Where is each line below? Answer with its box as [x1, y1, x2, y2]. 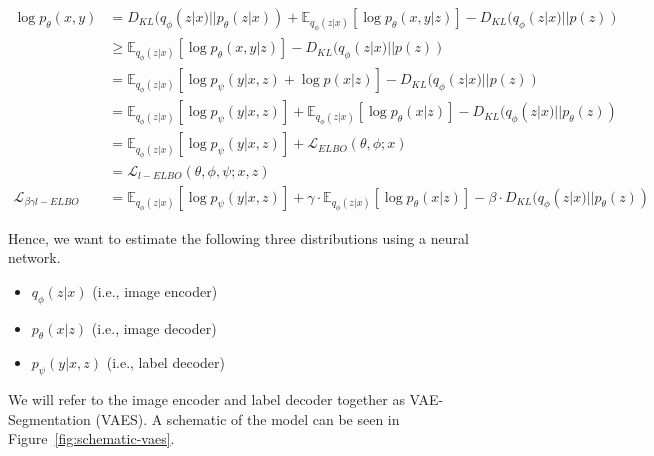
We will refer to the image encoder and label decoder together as [8, 389, 405, 410]
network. [8, 247, 61, 268]
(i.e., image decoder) [91, 317, 217, 338]
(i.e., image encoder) [92, 280, 218, 301]
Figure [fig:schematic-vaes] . [8, 428, 175, 449]
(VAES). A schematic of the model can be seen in [95, 408, 400, 429]
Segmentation [8, 408, 91, 429]
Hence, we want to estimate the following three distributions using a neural [8, 227, 469, 248]
